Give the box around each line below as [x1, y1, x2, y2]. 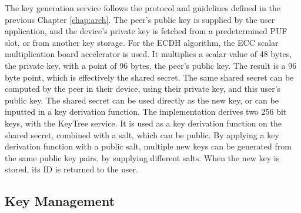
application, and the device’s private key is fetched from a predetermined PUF [5, 25, 287, 37]
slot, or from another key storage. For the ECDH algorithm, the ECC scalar [5, 36, 279, 48]
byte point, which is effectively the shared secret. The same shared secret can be [5, 71, 294, 83]
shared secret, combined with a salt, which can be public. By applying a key [5, 128, 279, 141]
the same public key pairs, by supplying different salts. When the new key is [5, 151, 280, 164]
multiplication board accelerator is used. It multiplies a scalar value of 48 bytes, [5, 48, 292, 60]
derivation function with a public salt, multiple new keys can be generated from [5, 140, 292, 152]
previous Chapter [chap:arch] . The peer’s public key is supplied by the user [5, 13, 275, 25]
